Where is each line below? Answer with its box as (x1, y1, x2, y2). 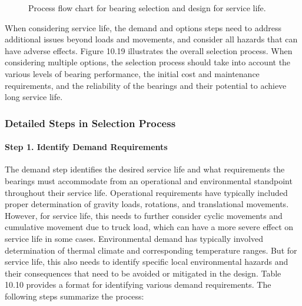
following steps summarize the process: (5, 290, 144, 302)
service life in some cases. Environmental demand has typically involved (5, 232, 263, 244)
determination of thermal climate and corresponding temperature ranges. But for (5, 244, 297, 256)
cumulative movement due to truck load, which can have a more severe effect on (5, 221, 294, 233)
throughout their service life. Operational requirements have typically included (5, 186, 288, 198)
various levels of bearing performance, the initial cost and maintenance (5, 67, 260, 79)
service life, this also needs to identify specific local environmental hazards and (5, 255, 288, 268)
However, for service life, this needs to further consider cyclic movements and (5, 209, 283, 221)
